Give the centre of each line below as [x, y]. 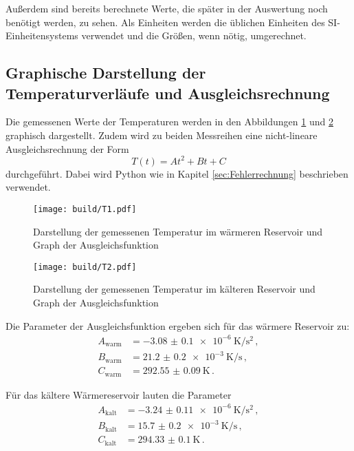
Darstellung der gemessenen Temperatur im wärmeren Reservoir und [178, 231]
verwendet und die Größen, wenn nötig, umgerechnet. [194, 35]
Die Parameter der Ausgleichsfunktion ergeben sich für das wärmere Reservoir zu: [178, 325]
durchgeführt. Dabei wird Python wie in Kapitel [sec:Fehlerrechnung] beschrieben [177, 173]
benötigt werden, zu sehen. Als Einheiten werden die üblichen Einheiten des [165, 22]
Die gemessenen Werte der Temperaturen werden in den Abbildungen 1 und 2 [169, 122]
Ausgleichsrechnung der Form [67, 148]
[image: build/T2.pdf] [85, 267]
